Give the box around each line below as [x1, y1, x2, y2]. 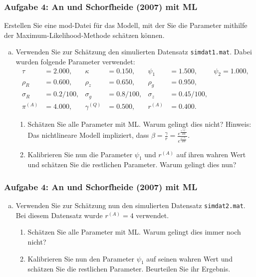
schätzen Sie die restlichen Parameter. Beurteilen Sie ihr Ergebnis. [27, 264, 231, 274]
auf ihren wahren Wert [176, 149, 246, 159]
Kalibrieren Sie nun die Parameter [27, 149, 133, 159]
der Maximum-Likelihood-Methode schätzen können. [4, 29, 165, 40]
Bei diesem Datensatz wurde [15, 210, 103, 220]
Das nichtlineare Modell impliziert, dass [27, 130, 149, 140]
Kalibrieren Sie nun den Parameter [27, 253, 135, 264]
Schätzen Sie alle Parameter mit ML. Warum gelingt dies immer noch [27, 227, 241, 237]
